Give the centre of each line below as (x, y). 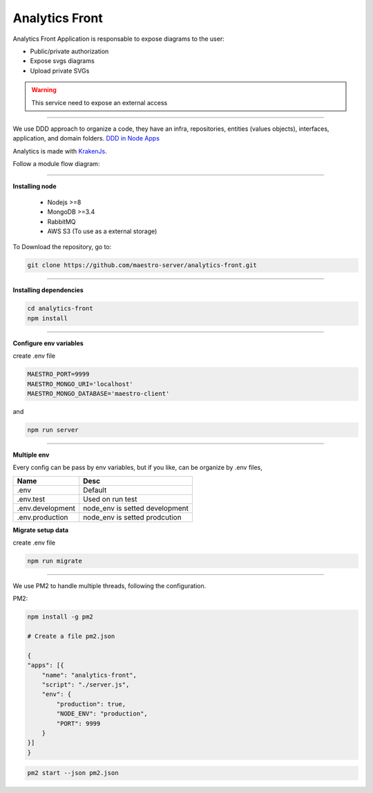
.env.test (31, 499)
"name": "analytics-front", (89, 675)
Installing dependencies (48, 290)
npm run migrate (55, 561)
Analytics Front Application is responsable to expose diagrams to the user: (118, 39)
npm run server (53, 430)
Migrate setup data (41, 530)
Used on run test (110, 499)
